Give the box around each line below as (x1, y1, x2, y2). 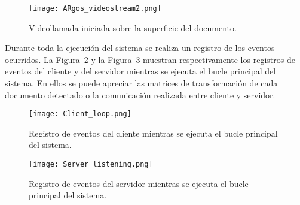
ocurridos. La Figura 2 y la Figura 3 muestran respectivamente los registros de (5, 53, 295, 65)
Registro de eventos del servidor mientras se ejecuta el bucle (29, 177, 249, 189)
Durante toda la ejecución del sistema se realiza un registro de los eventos (5, 41, 275, 54)
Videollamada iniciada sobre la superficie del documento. (29, 21, 237, 34)
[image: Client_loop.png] (29, 110, 131, 119)
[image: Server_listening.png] (29, 160, 153, 169)
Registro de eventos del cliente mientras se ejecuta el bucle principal (29, 126, 278, 139)
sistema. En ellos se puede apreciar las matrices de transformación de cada (5, 77, 278, 89)
